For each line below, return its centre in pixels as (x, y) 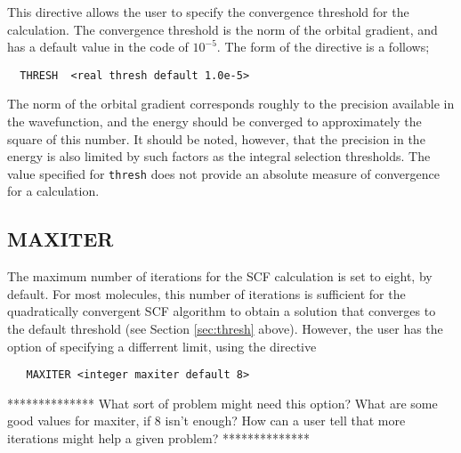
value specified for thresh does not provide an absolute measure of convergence (223, 173)
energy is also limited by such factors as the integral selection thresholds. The (219, 156)
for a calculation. (53, 191)
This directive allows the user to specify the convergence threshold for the (208, 12)
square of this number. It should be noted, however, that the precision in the (216, 138)
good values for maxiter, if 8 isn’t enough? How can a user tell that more (206, 421)
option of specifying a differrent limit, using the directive (162, 346)
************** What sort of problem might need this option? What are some (222, 403)
